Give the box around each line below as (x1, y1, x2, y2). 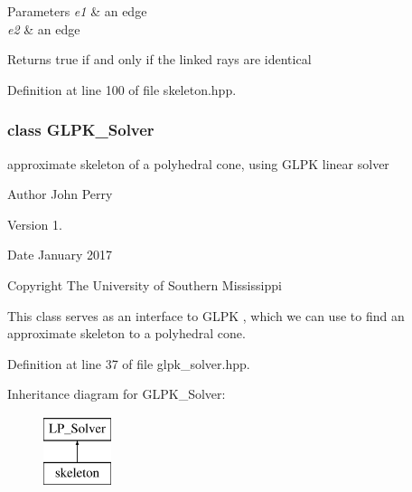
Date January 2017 (7, 245, 112, 264)
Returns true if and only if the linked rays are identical (7, 50, 312, 69)
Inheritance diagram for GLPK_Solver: (7, 384, 226, 403)
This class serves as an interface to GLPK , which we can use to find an (7, 306, 405, 325)
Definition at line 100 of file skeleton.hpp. (7, 80, 237, 99)
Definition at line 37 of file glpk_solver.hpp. (7, 354, 250, 373)
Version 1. (7, 214, 62, 233)
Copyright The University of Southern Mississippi (7, 275, 282, 294)
